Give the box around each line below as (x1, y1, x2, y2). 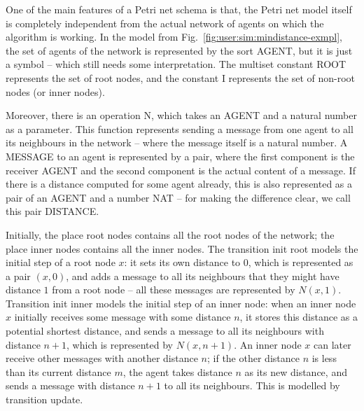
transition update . (6, 392, 83, 407)
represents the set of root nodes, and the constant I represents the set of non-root (6, 70, 355, 85)
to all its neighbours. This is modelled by (164, 378, 340, 393)
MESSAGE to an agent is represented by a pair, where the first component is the (6, 148, 355, 163)
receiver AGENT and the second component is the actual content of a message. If (6, 162, 356, 177)
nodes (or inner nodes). (6, 84, 105, 99)
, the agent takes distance (122, 364, 232, 379)
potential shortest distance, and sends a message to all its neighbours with (6, 323, 324, 338)
